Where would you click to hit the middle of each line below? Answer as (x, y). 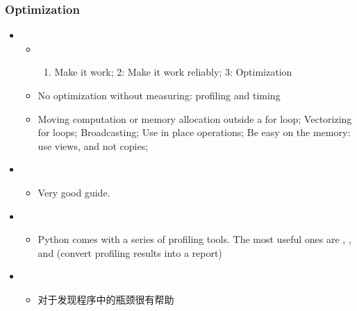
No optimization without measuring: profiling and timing (159, 95)
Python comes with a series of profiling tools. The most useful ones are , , (194, 239)
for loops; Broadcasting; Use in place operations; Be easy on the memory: (194, 132)
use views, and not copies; (93, 145)
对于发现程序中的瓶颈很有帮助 (106, 299)
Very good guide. (74, 192)
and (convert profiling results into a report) (130, 252)
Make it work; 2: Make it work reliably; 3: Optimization (173, 72)
